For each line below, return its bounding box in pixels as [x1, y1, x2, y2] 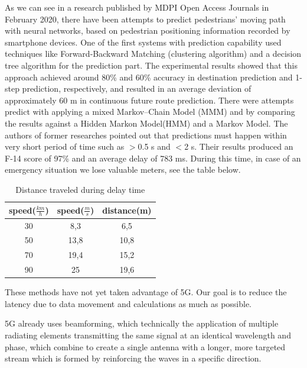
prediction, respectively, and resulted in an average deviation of [22, 82, 252, 95]
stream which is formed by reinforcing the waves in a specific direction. [5, 352, 262, 364]
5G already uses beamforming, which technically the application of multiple [5, 317, 279, 330]
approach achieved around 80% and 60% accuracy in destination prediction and [5, 70, 293, 83]
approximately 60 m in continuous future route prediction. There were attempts [5, 93, 294, 106]
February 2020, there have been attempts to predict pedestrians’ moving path [5, 12, 286, 25]
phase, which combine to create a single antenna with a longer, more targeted [5, 340, 286, 353]
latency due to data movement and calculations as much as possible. [5, 297, 252, 309]
